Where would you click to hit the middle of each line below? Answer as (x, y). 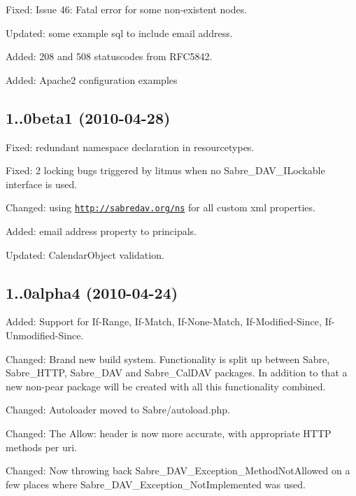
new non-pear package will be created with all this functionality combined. (166, 386)
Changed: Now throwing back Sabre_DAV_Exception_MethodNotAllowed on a (178, 470)
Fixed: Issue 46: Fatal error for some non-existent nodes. (127, 9)
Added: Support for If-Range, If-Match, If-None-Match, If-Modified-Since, (164, 321)
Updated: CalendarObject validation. (85, 254)
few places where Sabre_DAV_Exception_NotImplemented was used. (156, 484)
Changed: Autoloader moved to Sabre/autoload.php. (118, 410)
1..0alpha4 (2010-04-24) (92, 292)
